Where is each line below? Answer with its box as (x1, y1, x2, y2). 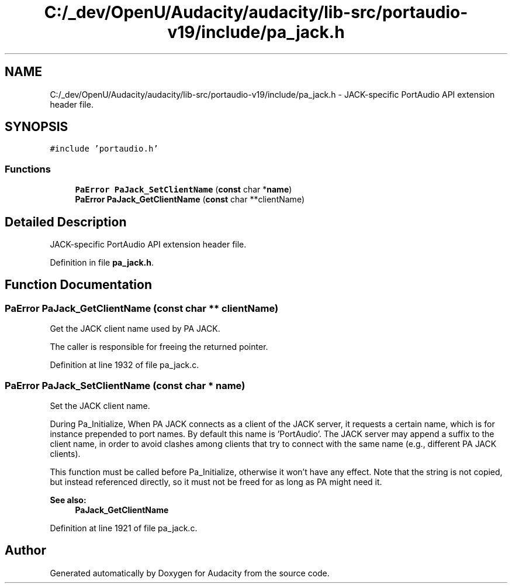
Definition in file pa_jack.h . (50, 257, 154, 268)
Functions (5, 163, 51, 175)
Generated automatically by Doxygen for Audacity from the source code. (50, 568, 330, 578)
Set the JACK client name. (50, 401, 150, 411)
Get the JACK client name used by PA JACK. (50, 324, 220, 334)
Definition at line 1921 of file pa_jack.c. (50, 523, 198, 533)
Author (5, 543, 46, 558)
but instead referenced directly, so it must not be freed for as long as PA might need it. (50, 477, 382, 487)
